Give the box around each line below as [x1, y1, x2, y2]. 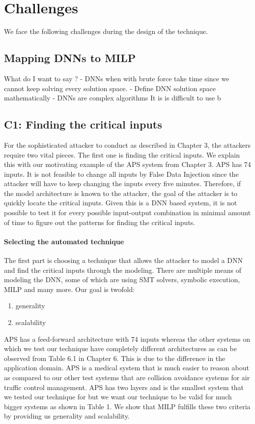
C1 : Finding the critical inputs [4, 117, 162, 132]
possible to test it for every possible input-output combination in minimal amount [4, 207, 251, 218]
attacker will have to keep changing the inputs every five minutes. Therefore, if [4, 178, 241, 189]
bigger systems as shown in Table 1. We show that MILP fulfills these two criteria [4, 401, 251, 411]
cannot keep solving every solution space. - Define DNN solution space [4, 83, 216, 93]
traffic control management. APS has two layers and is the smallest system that [4, 382, 244, 392]
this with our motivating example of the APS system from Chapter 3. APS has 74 [4, 159, 251, 169]
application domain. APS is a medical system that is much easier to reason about [4, 362, 249, 373]
